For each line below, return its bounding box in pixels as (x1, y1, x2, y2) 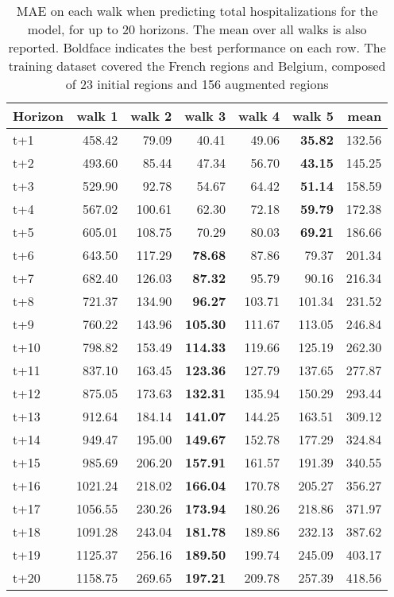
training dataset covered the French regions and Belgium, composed (8, 56, 386, 75)
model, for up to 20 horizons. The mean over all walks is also (27, 20, 367, 38)
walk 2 (130, 107, 172, 125)
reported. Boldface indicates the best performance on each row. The (8, 38, 386, 56)
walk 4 (238, 107, 280, 125)
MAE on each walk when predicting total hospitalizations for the (16, 2, 378, 20)
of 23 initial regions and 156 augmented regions (65, 75, 329, 93)
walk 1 (76, 107, 118, 125)
